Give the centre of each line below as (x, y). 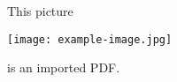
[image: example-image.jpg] (90, 39)
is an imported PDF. (64, 67)
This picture (40, 11)
